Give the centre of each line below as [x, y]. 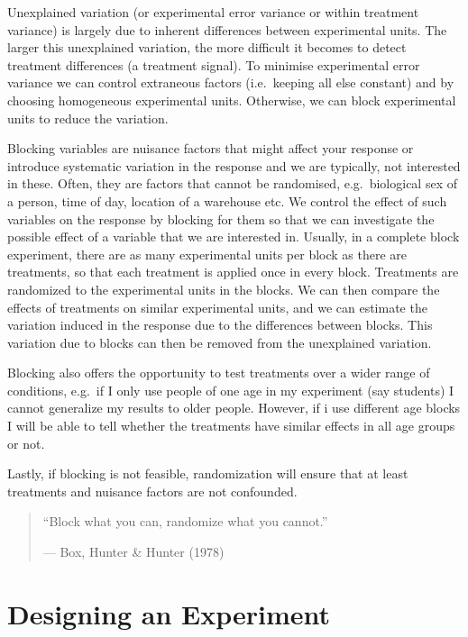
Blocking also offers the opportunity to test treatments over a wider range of [219, 373]
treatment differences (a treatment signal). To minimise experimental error [214, 64]
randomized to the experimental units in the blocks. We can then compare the [224, 289]
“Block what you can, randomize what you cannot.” [185, 521]
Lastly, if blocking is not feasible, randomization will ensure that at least [208, 473]
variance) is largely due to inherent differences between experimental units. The [227, 29]
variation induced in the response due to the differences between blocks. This [220, 325]
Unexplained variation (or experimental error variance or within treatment [213, 12]
